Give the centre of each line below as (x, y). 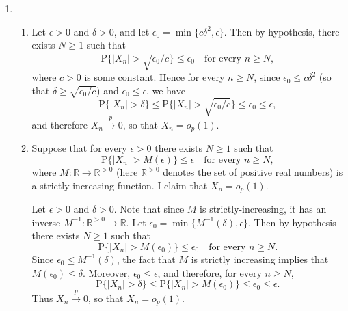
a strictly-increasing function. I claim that (120, 185)
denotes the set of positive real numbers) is (253, 172)
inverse (46, 222)
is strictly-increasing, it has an (263, 209)
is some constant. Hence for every (155, 77)
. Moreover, (106, 272)
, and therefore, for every (210, 272)
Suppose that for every (79, 148)
